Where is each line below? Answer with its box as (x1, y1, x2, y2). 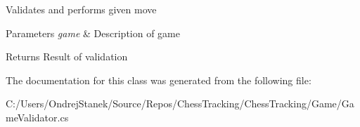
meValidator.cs (6, 109, 69, 124)
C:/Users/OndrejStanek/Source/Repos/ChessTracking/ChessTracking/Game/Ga (6, 96, 354, 111)
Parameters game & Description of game (6, 25, 180, 40)
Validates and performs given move (6, 2, 157, 16)
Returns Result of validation (6, 49, 128, 64)
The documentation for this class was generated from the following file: (6, 72, 311, 87)
